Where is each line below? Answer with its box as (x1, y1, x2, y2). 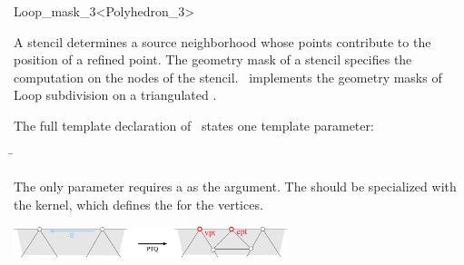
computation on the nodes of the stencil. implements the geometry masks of (14, 67, 442, 86)
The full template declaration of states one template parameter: (14, 115, 374, 134)
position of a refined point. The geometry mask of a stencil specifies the (14, 50, 412, 69)
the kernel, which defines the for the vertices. (14, 194, 263, 213)
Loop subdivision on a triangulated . (14, 85, 217, 104)
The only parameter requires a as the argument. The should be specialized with (14, 177, 457, 196)
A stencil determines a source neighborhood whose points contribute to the (14, 32, 431, 51)
